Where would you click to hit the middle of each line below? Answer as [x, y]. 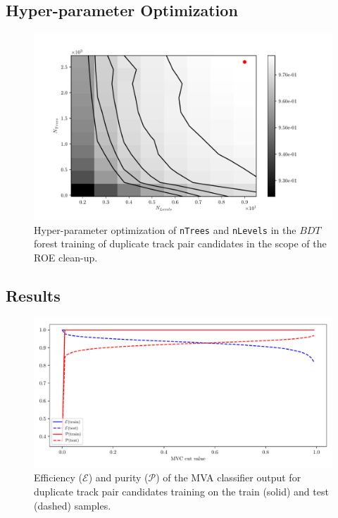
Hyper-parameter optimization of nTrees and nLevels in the [165, 229]
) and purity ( [118, 477]
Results [33, 296]
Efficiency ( [58, 477]
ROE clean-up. [66, 258]
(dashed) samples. [73, 505]
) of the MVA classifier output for [229, 477]
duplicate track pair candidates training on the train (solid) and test [181, 492]
